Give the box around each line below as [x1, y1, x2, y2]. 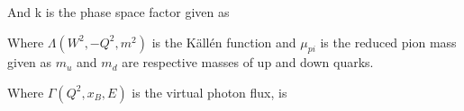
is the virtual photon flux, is [132, 82, 287, 101]
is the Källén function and [151, 32, 296, 51]
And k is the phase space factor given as [7, 3, 230, 21]
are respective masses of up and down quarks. [122, 53, 374, 72]
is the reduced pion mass [320, 32, 457, 51]
